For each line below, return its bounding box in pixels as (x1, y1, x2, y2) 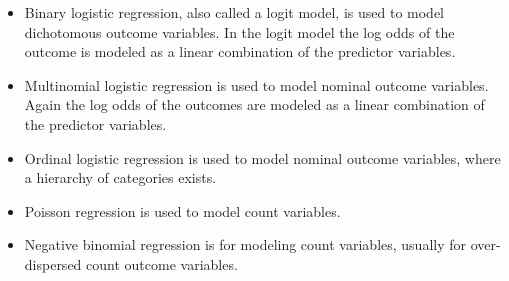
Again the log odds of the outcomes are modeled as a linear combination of (24, 94, 485, 115)
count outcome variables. (86, 253, 238, 274)
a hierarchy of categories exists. (24, 167, 217, 188)
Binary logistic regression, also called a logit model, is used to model (24, 2, 444, 22)
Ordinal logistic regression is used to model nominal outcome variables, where (24, 147, 501, 168)
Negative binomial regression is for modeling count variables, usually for (24, 234, 467, 255)
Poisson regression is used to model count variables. (24, 200, 341, 221)
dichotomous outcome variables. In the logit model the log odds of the (24, 21, 455, 42)
